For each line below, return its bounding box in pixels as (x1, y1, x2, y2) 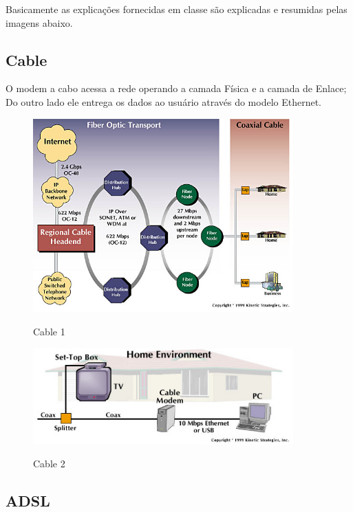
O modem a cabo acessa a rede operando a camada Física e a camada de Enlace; (6, 81, 347, 96)
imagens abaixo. (6, 15, 73, 30)
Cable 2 (33, 456, 65, 471)
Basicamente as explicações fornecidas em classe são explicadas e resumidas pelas (6, 2, 347, 16)
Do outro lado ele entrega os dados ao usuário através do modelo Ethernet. (6, 94, 321, 109)
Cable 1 (33, 324, 65, 339)
